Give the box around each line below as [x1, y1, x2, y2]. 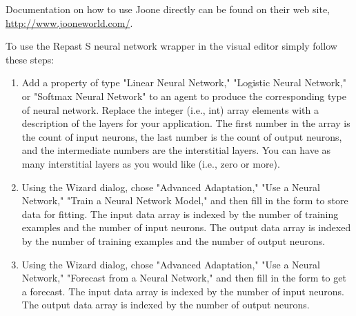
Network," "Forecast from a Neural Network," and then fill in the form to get [21, 270, 346, 285]
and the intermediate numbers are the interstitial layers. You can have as [21, 143, 331, 157]
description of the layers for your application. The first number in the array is [21, 116, 350, 130]
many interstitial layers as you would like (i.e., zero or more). [21, 156, 280, 170]
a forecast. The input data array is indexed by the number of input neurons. [21, 284, 344, 298]
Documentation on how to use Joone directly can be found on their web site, [6, 2, 330, 16]
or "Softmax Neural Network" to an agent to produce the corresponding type [21, 88, 346, 103]
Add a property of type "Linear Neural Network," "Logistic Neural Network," [21, 75, 346, 90]
